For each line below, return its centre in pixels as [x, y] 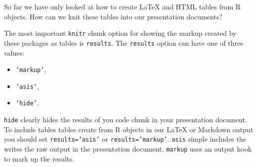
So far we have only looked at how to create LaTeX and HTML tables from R [123, 6]
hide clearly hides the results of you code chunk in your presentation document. [126, 120]
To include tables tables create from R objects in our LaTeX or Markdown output [129, 129]
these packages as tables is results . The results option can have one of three [124, 42]
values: [14, 52]
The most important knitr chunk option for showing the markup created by [120, 33]
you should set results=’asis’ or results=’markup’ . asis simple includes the [125, 139]
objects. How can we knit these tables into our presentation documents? [113, 16]
